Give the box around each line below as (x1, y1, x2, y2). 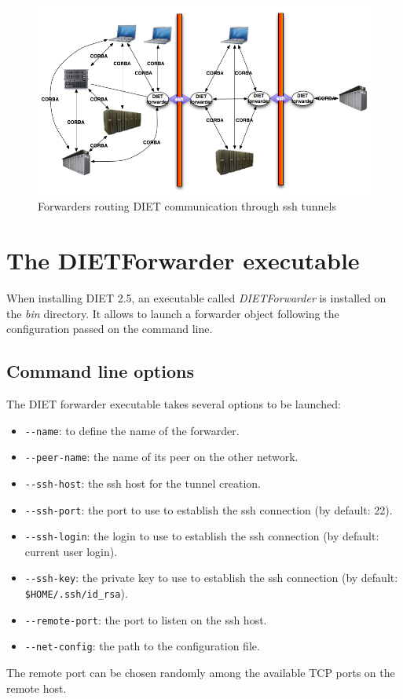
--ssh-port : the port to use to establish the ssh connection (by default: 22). (24, 501, 393, 518)
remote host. (6, 679, 67, 696)
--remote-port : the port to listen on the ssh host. (24, 611, 267, 628)
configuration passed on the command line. (6, 320, 213, 337)
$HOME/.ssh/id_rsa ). (24, 585, 128, 602)
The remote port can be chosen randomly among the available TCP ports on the (6, 664, 395, 681)
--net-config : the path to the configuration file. (24, 638, 260, 654)
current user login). (24, 543, 118, 559)
